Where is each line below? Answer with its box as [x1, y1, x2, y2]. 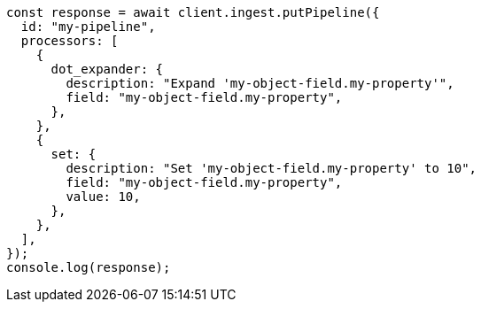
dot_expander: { [50, 62, 164, 76]
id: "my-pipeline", [20, 19, 156, 34]
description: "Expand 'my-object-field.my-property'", [66, 76, 454, 90]
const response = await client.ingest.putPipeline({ [6, 5, 380, 19]
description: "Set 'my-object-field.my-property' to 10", [66, 161, 477, 175]
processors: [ [20, 34, 119, 48]
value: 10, [66, 189, 141, 204]
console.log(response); [6, 260, 171, 274]
